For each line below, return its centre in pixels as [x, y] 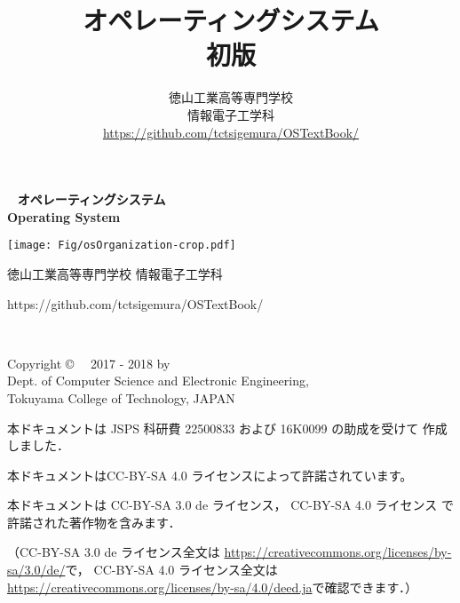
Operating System [64, 216]
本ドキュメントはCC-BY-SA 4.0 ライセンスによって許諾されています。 [210, 475]
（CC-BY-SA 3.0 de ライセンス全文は [114, 552]
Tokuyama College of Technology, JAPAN [121, 397]
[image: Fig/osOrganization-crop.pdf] [122, 246]
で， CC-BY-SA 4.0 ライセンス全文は [171, 570]
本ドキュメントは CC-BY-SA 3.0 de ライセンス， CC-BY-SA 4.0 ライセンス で [230, 505]
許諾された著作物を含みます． [94, 522]
